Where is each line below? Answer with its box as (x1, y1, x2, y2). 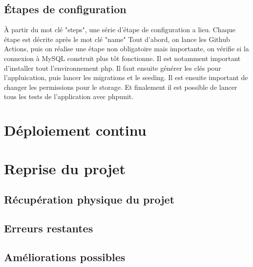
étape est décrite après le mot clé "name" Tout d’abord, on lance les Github (4, 34, 230, 44)
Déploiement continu (4, 120, 147, 140)
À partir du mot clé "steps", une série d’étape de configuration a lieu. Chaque (4, 24, 236, 35)
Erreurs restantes (4, 220, 93, 235)
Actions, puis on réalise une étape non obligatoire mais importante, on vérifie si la (4, 43, 249, 54)
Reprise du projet (4, 158, 126, 178)
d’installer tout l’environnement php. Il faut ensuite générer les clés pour (4, 62, 221, 73)
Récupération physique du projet (4, 192, 175, 207)
